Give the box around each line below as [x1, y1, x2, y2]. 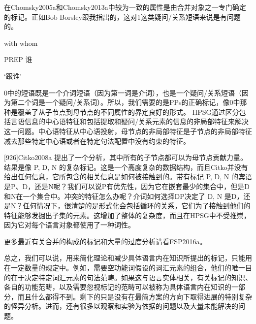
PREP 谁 [4, 54, 32, 65]
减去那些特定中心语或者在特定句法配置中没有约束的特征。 [4, 135, 190, 146]
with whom [4, 37, 38, 48]
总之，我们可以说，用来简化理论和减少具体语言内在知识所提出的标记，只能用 [4, 253, 252, 263]
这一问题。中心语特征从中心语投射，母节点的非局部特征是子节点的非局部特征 [4, 126, 252, 136]
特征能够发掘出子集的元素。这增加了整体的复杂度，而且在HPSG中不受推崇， [4, 210, 251, 220]
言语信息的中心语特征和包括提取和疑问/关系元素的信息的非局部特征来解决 [10, 116, 249, 127]
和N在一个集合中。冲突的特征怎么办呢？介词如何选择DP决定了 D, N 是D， [4, 191, 244, 201]
